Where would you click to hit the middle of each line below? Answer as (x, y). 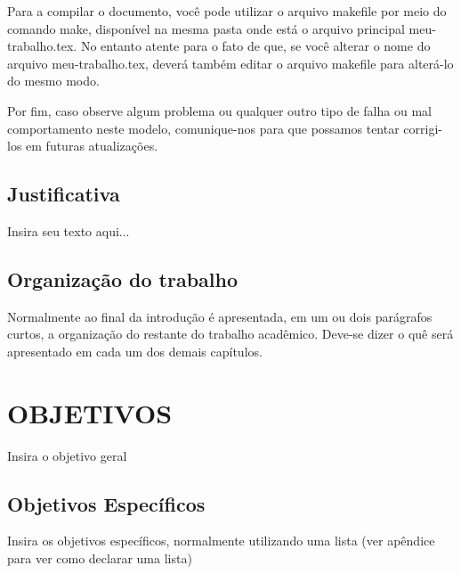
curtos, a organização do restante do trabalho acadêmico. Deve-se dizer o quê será (230, 334)
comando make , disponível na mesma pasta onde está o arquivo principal (206, 28)
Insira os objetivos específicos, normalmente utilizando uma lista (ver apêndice (221, 541)
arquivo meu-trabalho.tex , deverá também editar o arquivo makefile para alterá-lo (230, 63)
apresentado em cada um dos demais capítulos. (135, 351)
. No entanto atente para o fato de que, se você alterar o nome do (252, 46)
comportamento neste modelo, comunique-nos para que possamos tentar (203, 128)
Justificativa (64, 194)
